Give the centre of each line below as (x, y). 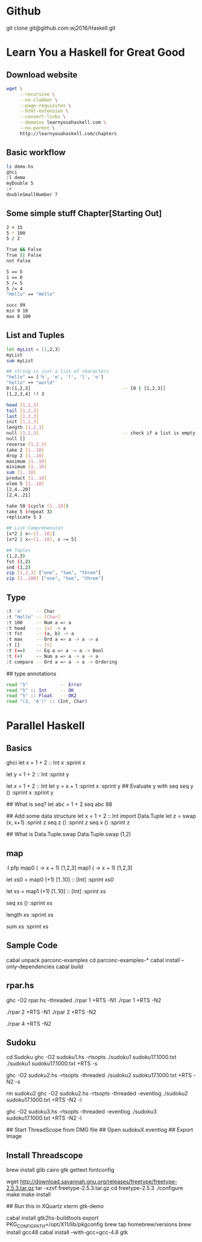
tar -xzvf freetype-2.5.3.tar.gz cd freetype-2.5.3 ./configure (109, 1188)
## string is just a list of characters (58, 372)
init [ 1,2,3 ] (23, 422)
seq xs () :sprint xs (29, 903)
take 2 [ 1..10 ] (25, 450)
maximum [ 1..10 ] (27, 461)
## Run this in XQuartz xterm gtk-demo (55, 1206)
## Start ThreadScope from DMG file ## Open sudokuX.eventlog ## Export (100, 1130)
